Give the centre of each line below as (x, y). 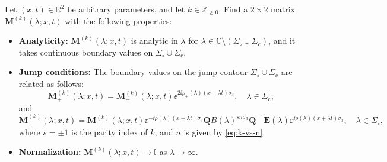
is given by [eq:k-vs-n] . (224, 132)
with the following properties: (118, 20)
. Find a (233, 9)
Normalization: (50, 152)
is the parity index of (110, 132)
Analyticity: (43, 41)
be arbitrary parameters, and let (126, 9)
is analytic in (154, 41)
